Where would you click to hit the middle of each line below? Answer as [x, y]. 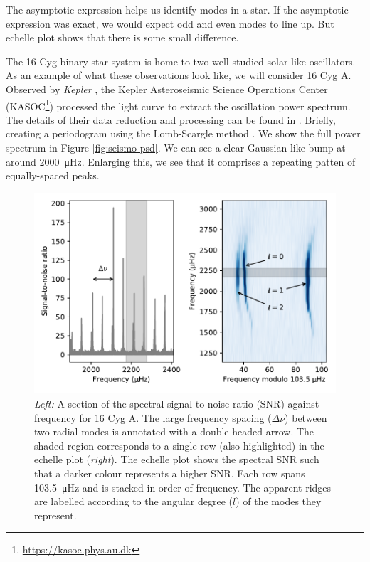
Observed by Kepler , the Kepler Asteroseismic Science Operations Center [167, 89]
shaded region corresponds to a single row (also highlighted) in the [179, 445]
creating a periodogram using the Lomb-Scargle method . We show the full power [183, 133]
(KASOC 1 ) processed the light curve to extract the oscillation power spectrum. [178, 105]
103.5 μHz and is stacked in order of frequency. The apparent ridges [183, 487]
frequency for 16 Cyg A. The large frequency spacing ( [153, 417]
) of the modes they [279, 501]
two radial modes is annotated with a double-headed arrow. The [174, 431]
